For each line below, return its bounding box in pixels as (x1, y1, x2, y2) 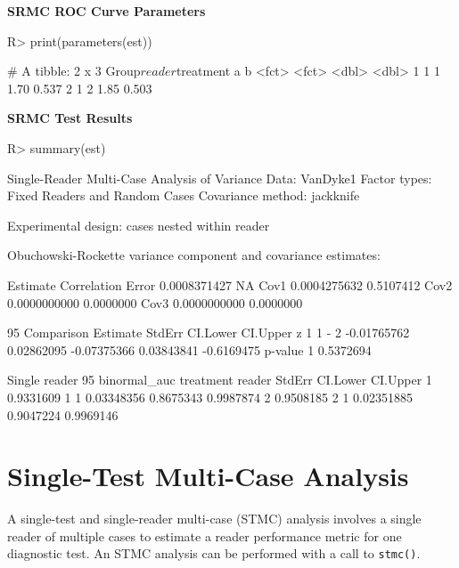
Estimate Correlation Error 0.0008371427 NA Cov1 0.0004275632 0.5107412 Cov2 (7, 275, 453, 294)
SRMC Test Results (7, 109, 133, 127)
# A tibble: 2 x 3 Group (7, 61, 141, 80)
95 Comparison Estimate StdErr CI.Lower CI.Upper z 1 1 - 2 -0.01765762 (7, 323, 410, 342)
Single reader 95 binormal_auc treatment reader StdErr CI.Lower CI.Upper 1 (7, 370, 432, 389)
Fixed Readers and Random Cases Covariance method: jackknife (7, 186, 360, 205)
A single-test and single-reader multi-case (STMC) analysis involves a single (7, 509, 422, 528)
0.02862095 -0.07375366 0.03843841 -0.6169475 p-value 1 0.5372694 (7, 340, 372, 359)
